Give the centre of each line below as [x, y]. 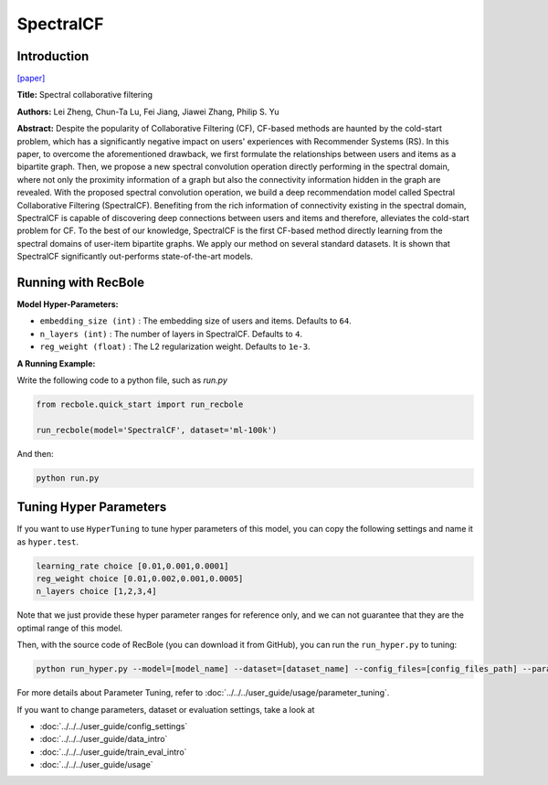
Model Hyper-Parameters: [68, 304]
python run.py [68, 478]
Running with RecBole [81, 282]
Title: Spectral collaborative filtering [85, 95]
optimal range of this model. [70, 628]
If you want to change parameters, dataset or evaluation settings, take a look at [166, 709]
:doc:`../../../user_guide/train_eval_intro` [113, 752]
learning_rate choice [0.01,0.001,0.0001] [132, 566]
